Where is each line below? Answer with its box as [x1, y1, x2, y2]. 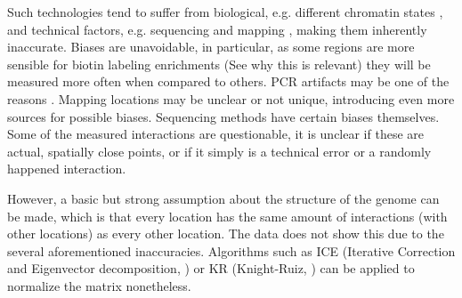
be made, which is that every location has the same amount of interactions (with [7, 206, 448, 225]
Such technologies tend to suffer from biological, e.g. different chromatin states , [7, 3, 443, 20]
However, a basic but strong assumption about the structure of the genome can [7, 189, 440, 207]
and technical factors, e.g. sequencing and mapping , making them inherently [7, 20, 427, 38]
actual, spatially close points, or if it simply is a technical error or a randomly [7, 141, 432, 160]
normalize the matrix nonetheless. [7, 276, 191, 294]
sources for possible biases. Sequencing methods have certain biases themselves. [7, 107, 440, 125]
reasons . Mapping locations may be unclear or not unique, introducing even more [7, 89, 455, 108]
